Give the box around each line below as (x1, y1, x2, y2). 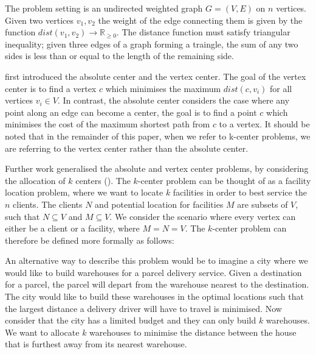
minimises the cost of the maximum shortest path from (5, 118, 210, 130)
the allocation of (5, 174, 66, 186)
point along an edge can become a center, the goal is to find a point (5, 105, 257, 118)
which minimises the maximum (105, 82, 221, 94)
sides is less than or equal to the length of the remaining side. (5, 49, 234, 62)
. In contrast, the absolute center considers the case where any (57, 94, 290, 107)
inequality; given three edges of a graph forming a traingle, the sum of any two (5, 37, 298, 50)
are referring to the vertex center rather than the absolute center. (5, 141, 249, 154)
